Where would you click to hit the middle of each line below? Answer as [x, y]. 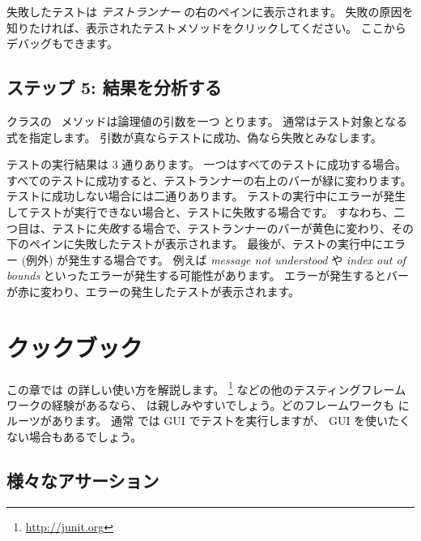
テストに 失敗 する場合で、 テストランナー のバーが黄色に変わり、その [232, 228]
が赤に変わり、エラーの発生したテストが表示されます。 [153, 291]
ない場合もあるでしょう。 [74, 437]
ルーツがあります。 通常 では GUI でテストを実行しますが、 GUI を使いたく [209, 421]
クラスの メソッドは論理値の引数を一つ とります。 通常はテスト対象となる [207, 120]
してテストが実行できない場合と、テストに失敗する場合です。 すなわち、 [200, 211]
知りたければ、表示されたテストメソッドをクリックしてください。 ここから [206, 27]
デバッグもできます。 [63, 43]
